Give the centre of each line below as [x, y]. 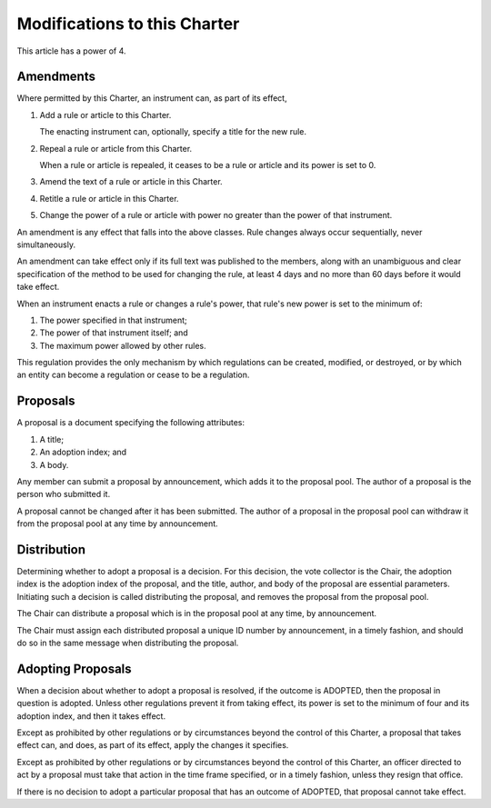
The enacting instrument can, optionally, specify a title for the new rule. [173, 132]
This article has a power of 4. [71, 51]
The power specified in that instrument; [113, 320]
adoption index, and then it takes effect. [91, 716]
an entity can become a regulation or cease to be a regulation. [133, 375]
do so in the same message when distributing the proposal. [128, 643]
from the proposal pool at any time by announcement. [117, 524]
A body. [54, 464]
